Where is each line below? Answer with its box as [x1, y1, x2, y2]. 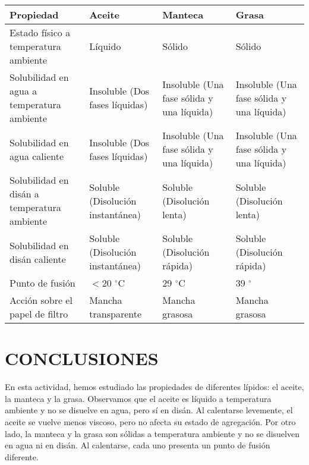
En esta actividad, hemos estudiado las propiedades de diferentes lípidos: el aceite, [5, 381, 304, 393]
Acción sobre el [10, 293, 72, 307]
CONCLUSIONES [5, 346, 159, 370]
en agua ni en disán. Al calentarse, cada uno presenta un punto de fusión [5, 439, 270, 451]
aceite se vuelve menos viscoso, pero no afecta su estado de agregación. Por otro [5, 415, 296, 428]
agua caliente [10, 149, 64, 163]
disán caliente [10, 252, 66, 266]
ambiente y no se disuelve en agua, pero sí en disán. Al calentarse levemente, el [5, 404, 293, 416]
